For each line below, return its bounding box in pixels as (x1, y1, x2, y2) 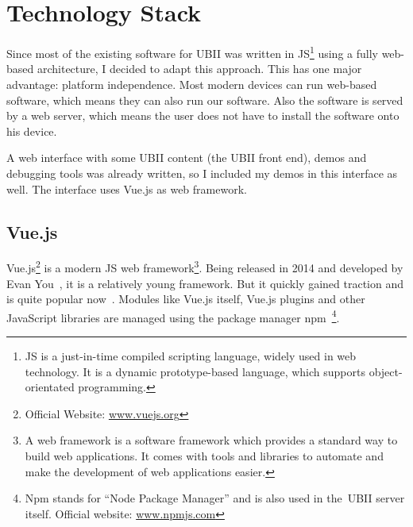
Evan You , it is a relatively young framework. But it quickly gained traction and (6, 275, 404, 291)
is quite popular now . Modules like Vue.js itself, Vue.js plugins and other (6, 290, 365, 307)
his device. (6, 122, 57, 139)
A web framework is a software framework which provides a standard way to (25, 432, 398, 448)
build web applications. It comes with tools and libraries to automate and (25, 447, 384, 464)
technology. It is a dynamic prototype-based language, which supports (25, 363, 365, 379)
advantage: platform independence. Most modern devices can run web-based (6, 75, 377, 92)
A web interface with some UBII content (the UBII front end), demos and (6, 149, 367, 166)
